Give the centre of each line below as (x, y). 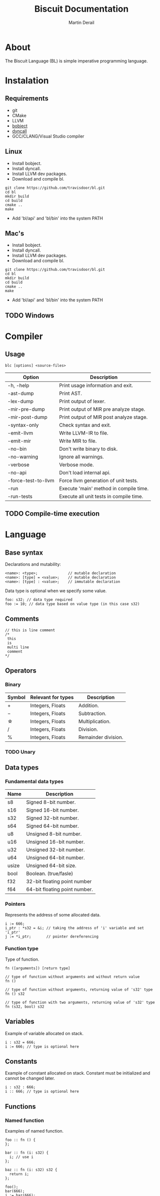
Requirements (27, 99)
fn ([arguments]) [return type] (38, 968)
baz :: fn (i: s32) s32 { (31, 1170)
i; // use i (22, 1157)
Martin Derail (81, 22)
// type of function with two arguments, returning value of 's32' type (80, 1002)
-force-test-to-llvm (31, 480)
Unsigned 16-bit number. (55, 842)
